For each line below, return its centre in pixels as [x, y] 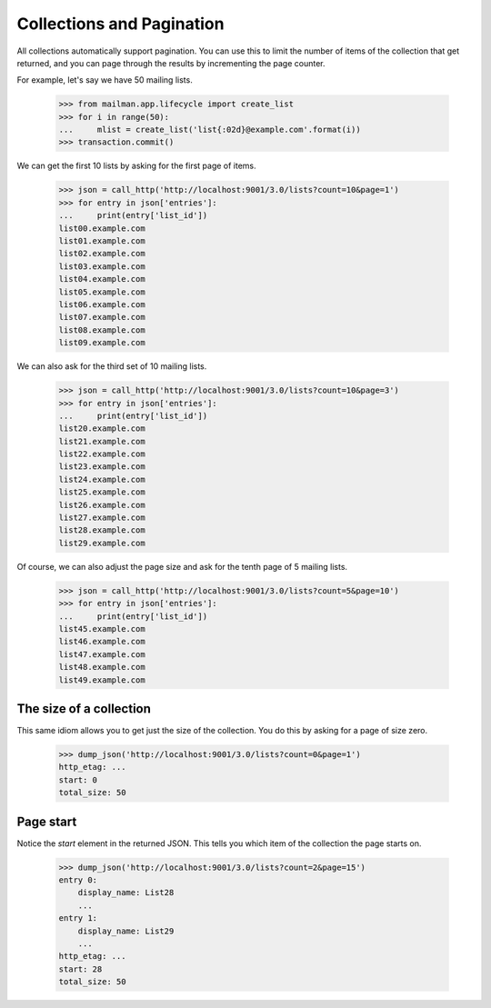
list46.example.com [102, 642]
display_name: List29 [126, 931]
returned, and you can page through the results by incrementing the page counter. [171, 63]
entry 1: [78, 918]
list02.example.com [102, 254]
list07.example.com [102, 317]
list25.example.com [102, 492]
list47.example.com [102, 654]
